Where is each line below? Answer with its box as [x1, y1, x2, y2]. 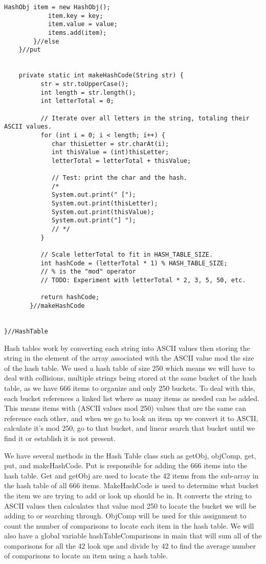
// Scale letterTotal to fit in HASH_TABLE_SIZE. [40, 251, 213, 259]
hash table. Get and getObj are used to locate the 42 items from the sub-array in [4, 470, 259, 481]
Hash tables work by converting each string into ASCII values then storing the [4, 342, 250, 353]
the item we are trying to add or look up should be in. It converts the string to [4, 490, 252, 500]
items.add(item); [48, 29, 107, 36]
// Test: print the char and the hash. [52, 174, 187, 182]
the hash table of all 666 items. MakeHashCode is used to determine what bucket [4, 480, 259, 491]
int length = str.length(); [40, 89, 136, 96]
